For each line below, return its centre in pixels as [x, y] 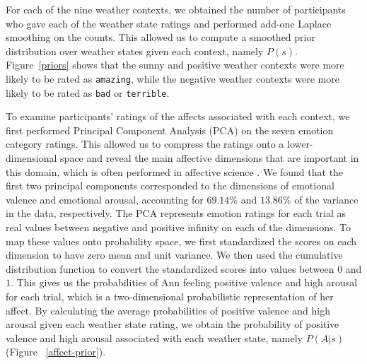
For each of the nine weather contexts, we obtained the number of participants [176, 9]
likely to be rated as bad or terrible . [88, 92]
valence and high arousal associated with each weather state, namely [154, 337]
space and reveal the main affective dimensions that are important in [210, 158]
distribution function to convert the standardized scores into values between [170, 268]
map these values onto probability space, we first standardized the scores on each [181, 241]
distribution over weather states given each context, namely [135, 51]
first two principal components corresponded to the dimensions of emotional [170, 186]
